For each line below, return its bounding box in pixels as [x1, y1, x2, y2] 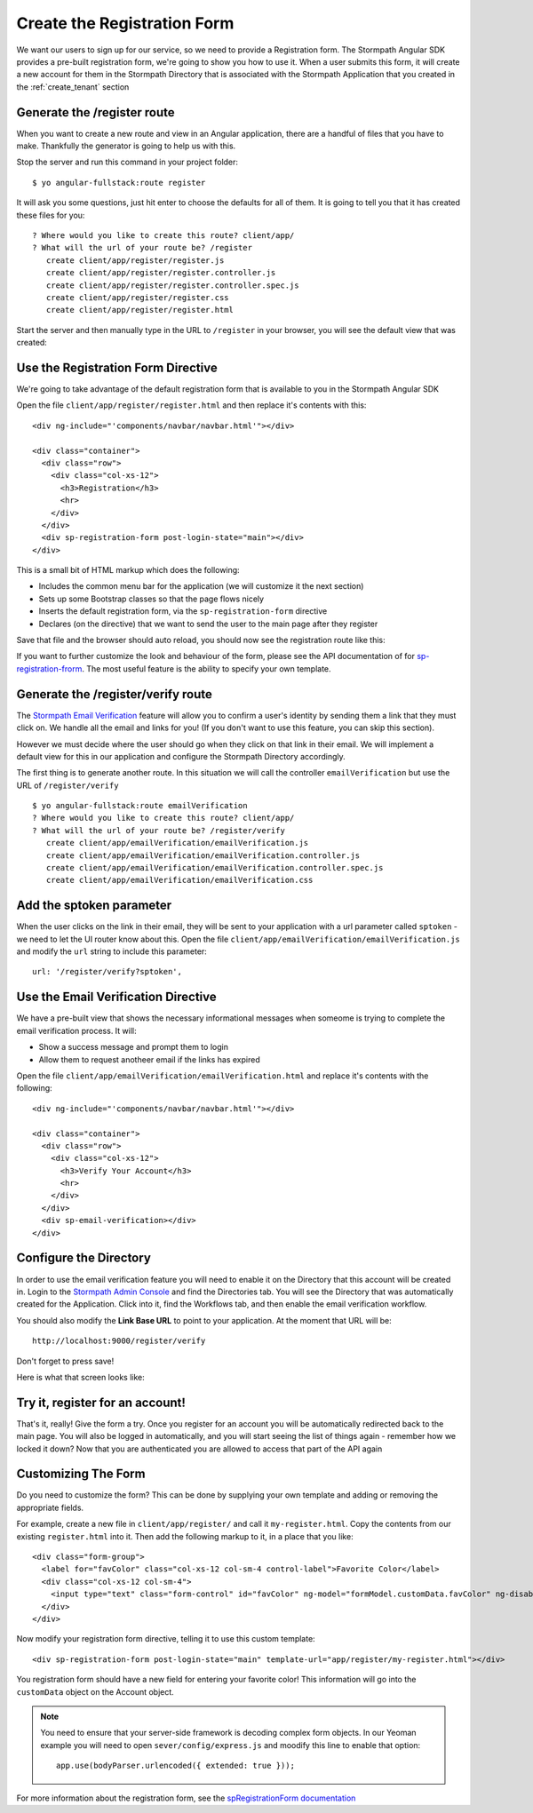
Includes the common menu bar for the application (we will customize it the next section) [38, 581, 364, 592]
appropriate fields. [16, 1502, 84, 1513]
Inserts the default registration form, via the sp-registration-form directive [38, 606, 328, 616]
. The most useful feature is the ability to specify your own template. [81, 663, 332, 674]
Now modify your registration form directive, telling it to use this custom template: [16, 1634, 315, 1644]
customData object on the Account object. [16, 1686, 175, 1697]
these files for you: [16, 210, 85, 220]
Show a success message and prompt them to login [38, 1042, 228, 1053]
